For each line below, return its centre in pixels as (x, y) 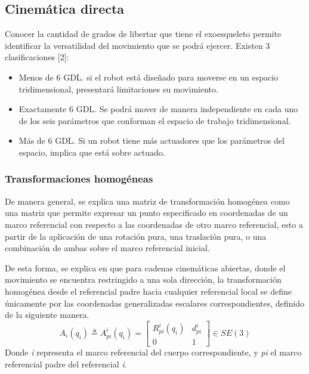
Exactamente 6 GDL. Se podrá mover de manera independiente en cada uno (158, 109)
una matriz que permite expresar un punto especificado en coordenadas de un (146, 213)
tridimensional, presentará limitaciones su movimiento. (118, 89)
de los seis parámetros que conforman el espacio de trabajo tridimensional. (155, 120)
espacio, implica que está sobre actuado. (92, 152)
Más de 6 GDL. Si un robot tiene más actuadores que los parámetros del (152, 140)
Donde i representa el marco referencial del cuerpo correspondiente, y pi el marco (153, 352)
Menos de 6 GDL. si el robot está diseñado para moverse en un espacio (149, 77)
